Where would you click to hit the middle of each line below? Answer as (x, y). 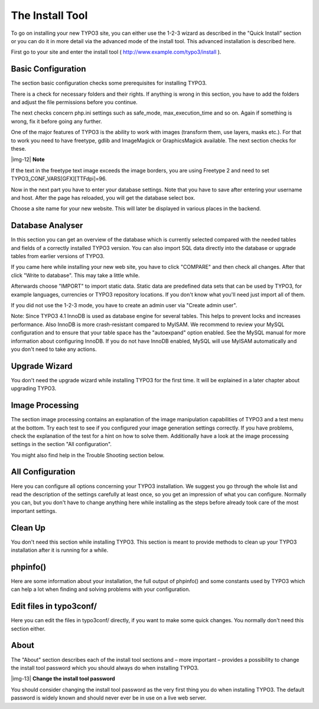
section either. (28, 629)
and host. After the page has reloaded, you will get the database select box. (103, 197)
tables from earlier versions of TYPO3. (58, 256)
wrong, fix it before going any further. (57, 121)
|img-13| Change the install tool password (63, 679)
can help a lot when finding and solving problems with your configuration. (101, 589)
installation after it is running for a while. (60, 550)
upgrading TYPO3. (34, 388)
